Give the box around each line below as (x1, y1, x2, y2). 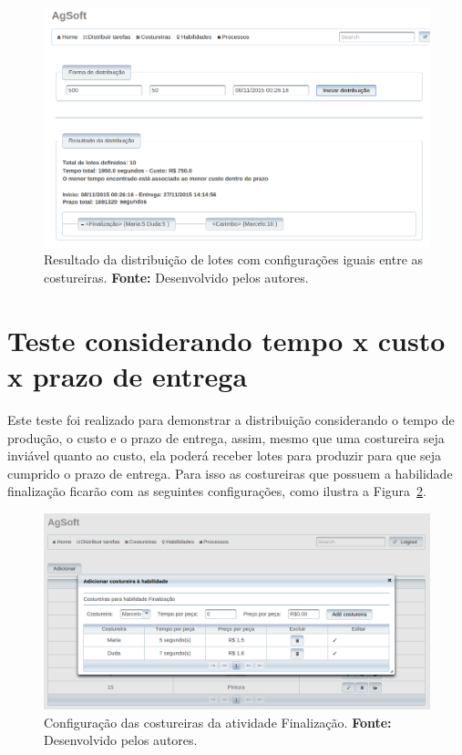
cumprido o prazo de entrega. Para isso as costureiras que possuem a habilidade (7, 463, 453, 482)
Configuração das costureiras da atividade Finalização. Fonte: (44, 712, 392, 731)
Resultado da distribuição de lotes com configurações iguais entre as (44, 250, 424, 269)
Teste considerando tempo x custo (7, 321, 446, 358)
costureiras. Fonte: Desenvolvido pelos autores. (44, 268, 309, 286)
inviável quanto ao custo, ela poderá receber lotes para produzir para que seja (7, 446, 442, 465)
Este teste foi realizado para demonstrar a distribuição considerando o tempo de (7, 409, 455, 429)
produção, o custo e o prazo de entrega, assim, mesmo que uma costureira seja (7, 428, 445, 447)
